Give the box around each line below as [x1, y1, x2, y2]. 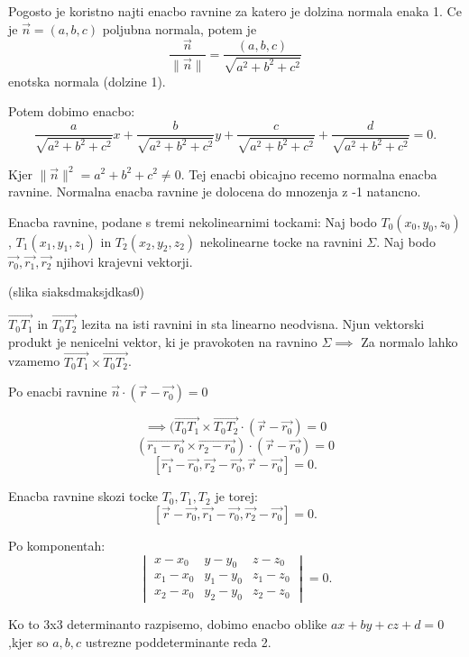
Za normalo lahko [361, 332, 458, 351]
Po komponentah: [8, 535, 106, 554]
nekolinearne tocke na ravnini [199, 232, 363, 251]
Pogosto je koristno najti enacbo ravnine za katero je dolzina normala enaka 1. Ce [8, 2, 462, 20]
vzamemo [8, 351, 60, 370]
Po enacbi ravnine [8, 382, 107, 401]
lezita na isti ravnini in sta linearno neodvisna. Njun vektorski [81, 315, 425, 333]
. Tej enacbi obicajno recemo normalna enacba [180, 164, 437, 183]
